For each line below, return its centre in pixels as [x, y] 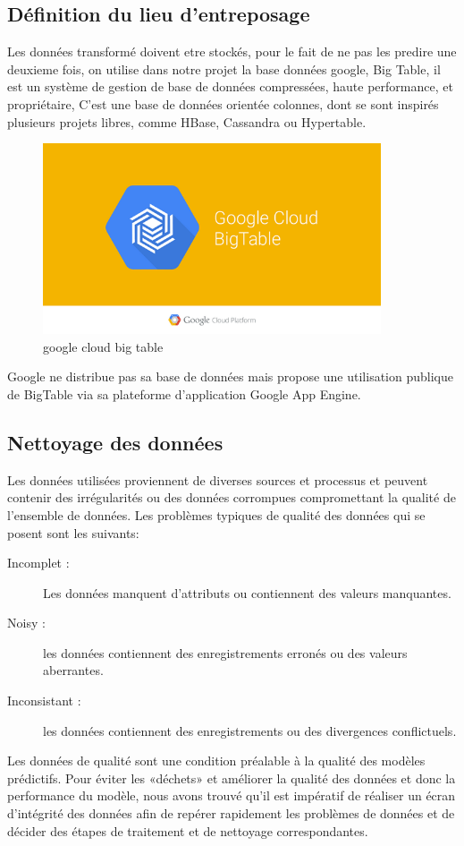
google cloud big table [103, 346]
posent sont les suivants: [73, 532]
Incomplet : [38, 563]
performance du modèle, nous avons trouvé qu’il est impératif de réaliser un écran [232, 795]
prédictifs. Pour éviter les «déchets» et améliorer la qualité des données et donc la [232, 778]
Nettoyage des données [115, 442]
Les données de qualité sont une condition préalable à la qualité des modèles [216, 761]
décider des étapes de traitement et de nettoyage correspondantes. [188, 830]
